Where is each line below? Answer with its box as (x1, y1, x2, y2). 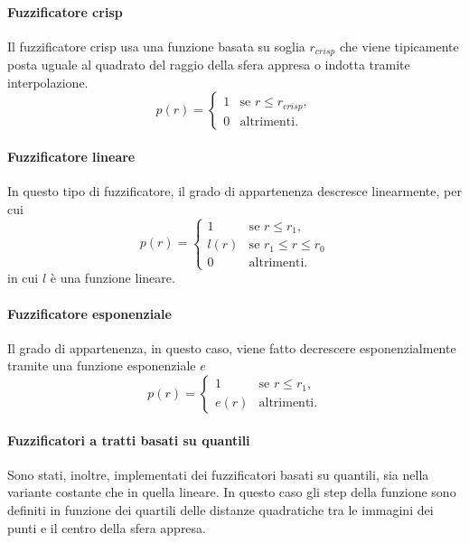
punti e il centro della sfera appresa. (7, 518, 206, 537)
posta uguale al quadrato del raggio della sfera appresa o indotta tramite (7, 55, 410, 74)
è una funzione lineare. (50, 268, 175, 287)
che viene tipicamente (339, 36, 459, 55)
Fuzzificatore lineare (7, 147, 136, 166)
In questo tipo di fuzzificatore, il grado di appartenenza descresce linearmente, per (7, 182, 462, 201)
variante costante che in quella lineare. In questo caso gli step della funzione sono (7, 482, 456, 501)
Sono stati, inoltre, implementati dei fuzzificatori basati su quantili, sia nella (7, 464, 429, 483)
